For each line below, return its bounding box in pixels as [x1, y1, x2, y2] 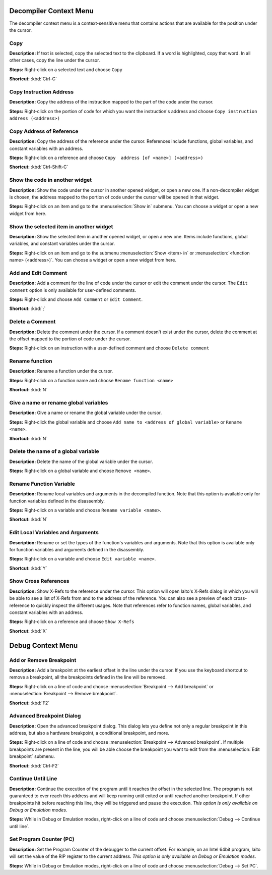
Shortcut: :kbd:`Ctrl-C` [9, 76, 57, 82]
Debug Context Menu [9, 641, 78, 650]
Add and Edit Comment [9, 269, 67, 276]
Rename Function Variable [9, 480, 75, 487]
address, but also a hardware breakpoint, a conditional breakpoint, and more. [9, 730, 170, 736]
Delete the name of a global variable [9, 448, 99, 455]
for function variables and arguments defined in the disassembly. [9, 546, 145, 552]
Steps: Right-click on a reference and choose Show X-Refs [9, 619, 134, 625]
